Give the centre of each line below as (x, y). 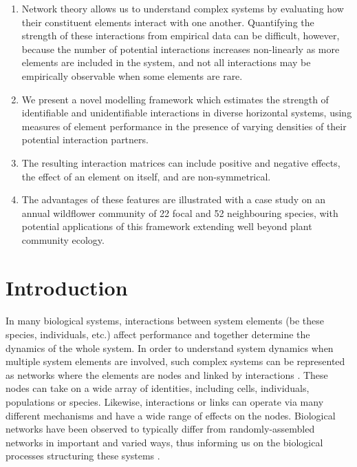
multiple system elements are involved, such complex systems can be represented (175, 361)
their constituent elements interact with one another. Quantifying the (168, 22)
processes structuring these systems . (83, 456)
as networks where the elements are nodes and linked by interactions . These (167, 374)
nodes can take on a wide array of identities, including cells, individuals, (158, 388)
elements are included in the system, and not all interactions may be (166, 62)
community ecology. (63, 239)
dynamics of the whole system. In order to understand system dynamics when (170, 347)
